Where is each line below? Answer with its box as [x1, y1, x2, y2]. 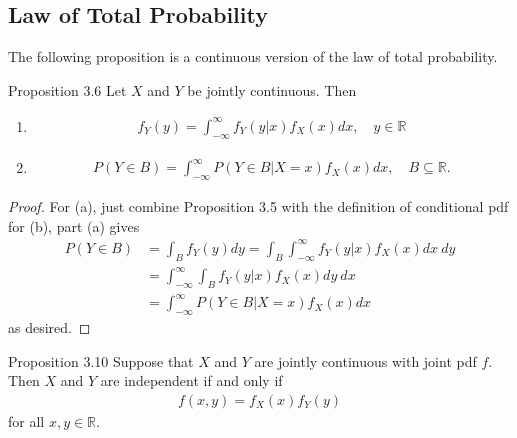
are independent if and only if [100, 370, 283, 391]
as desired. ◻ [8, 317, 91, 338]
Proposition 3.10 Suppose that [8, 350, 194, 371]
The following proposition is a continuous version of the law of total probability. [8, 46, 498, 67]
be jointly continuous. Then [187, 79, 357, 100]
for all [8, 411, 45, 432]
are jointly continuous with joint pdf [254, 350, 477, 371]
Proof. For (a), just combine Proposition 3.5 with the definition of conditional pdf [8, 196, 509, 217]
